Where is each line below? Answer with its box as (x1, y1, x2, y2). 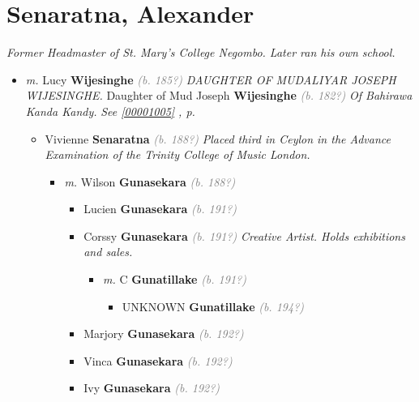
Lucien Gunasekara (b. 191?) (83, 200, 237, 217)
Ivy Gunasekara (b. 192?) (83, 379, 220, 396)
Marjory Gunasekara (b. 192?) (83, 325, 244, 342)
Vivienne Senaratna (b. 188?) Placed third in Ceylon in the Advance (45, 130, 391, 147)
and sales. (83, 243, 133, 260)
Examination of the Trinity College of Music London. (45, 146, 310, 163)
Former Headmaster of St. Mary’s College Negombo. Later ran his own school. (6, 44, 395, 61)
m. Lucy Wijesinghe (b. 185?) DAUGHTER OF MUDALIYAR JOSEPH (25, 71, 396, 88)
